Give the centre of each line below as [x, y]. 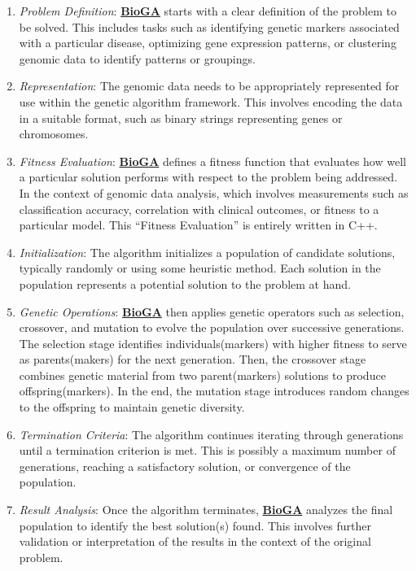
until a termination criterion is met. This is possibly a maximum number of [207, 450]
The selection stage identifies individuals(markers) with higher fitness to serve [213, 343]
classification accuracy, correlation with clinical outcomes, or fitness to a [199, 209]
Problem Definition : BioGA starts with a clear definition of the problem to [208, 11]
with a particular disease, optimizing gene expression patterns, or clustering [208, 43]
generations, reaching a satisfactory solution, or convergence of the [185, 466]
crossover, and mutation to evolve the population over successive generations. [212, 327]
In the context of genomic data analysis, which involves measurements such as [214, 192]
